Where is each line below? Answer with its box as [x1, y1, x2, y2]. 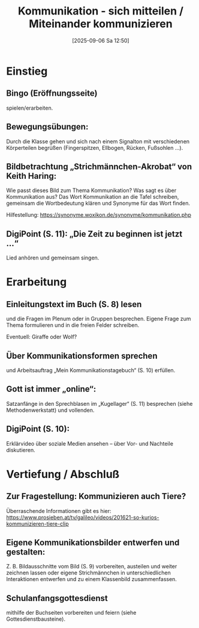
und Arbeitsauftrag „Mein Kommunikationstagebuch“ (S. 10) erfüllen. [6, 367, 176, 374]
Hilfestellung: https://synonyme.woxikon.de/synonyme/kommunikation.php [6, 211, 192, 219]
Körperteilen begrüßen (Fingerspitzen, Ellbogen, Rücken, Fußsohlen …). [6, 144, 183, 151]
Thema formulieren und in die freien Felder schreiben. [6, 322, 140, 329]
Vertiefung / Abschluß [6, 467, 120, 481]
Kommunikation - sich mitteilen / [17, 4, 184, 18]
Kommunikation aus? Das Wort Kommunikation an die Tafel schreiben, [6, 193, 179, 201]
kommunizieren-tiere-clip [6, 520, 69, 527]
